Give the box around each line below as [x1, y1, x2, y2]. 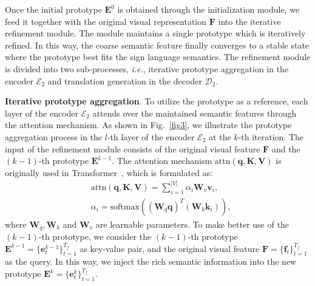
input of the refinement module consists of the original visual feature [5, 142, 260, 155]
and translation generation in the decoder [47, 74, 202, 87]
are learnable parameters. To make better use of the [95, 217, 289, 230]
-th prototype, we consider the [38, 230, 152, 243]
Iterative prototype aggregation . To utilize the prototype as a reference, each [5, 95, 308, 107]
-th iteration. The [238, 130, 304, 143]
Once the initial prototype [5, 3, 102, 15]
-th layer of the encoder [107, 130, 195, 143]
